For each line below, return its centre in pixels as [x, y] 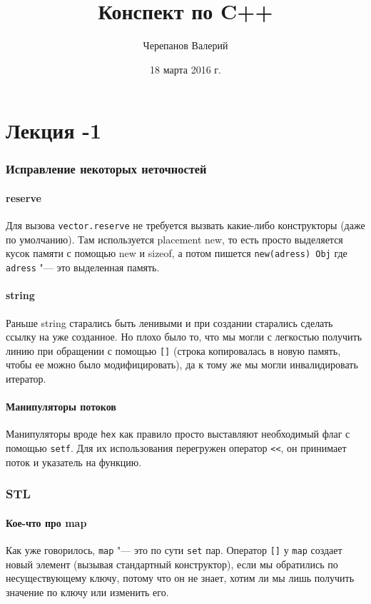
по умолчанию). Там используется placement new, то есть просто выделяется [174, 239]
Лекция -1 [54, 130]
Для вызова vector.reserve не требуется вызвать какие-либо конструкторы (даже [185, 225]
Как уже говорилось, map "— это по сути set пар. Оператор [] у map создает [174, 549]
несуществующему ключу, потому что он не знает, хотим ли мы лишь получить [180, 578]
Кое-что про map [46, 522]
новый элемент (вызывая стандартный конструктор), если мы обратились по [172, 564]
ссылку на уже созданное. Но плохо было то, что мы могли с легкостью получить [184, 337]
